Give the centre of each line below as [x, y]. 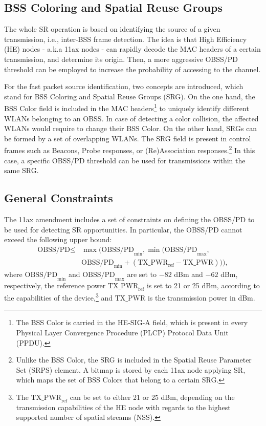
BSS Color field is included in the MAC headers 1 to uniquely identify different [127, 108]
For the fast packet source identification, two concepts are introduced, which [124, 86]
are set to [142, 274]
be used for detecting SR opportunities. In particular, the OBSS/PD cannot [123, 229]
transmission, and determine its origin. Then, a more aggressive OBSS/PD [121, 59]
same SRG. [21, 170]
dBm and [189, 274]
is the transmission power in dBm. [201, 297]
